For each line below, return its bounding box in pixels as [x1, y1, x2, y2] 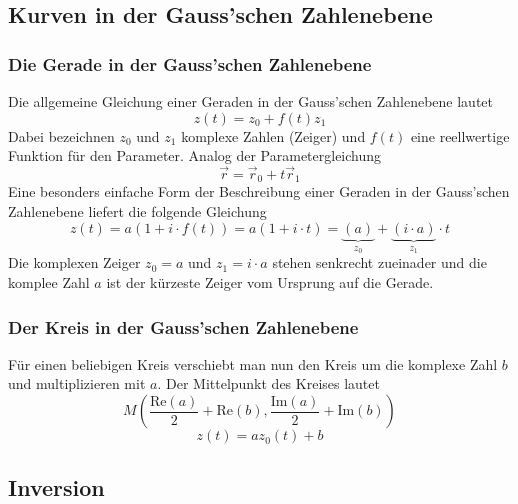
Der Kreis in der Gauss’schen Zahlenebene [8, 314, 359, 339]
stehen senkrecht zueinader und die [272, 252, 487, 273]
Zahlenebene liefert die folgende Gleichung [8, 201, 267, 222]
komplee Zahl [8, 272, 90, 293]
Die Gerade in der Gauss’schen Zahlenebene [8, 51, 372, 76]
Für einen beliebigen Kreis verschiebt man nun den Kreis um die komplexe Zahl [8, 353, 498, 374]
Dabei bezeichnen [8, 125, 115, 146]
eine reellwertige [410, 125, 510, 146]
